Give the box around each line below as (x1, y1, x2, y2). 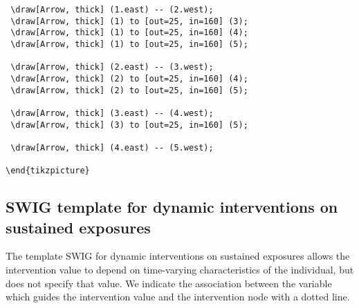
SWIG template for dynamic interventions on (6, 196, 338, 218)
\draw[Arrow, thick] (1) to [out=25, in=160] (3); (10, 16, 248, 26)
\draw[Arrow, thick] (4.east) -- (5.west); (10, 142, 214, 153)
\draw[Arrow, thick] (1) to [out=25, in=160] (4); (10, 28, 248, 38)
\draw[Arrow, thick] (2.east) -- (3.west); (10, 62, 214, 73)
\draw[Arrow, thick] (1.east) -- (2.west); (10, 5, 214, 15)
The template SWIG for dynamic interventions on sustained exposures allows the (6, 249, 350, 263)
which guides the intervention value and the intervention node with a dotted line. (6, 289, 350, 304)
